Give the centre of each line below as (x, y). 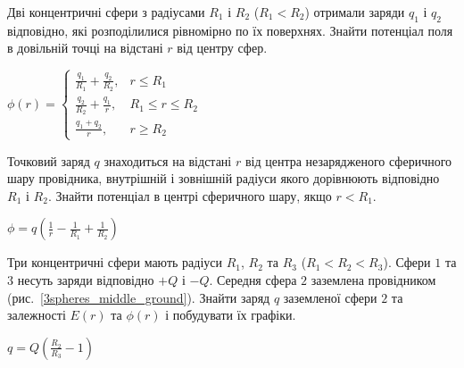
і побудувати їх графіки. (231, 315)
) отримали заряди (355, 12)
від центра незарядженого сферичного (348, 160)
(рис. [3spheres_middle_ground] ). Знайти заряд (139, 297)
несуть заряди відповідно (86, 280)
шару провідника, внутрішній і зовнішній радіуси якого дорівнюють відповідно (224, 178)
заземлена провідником (373, 280)
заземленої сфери (330, 297)
